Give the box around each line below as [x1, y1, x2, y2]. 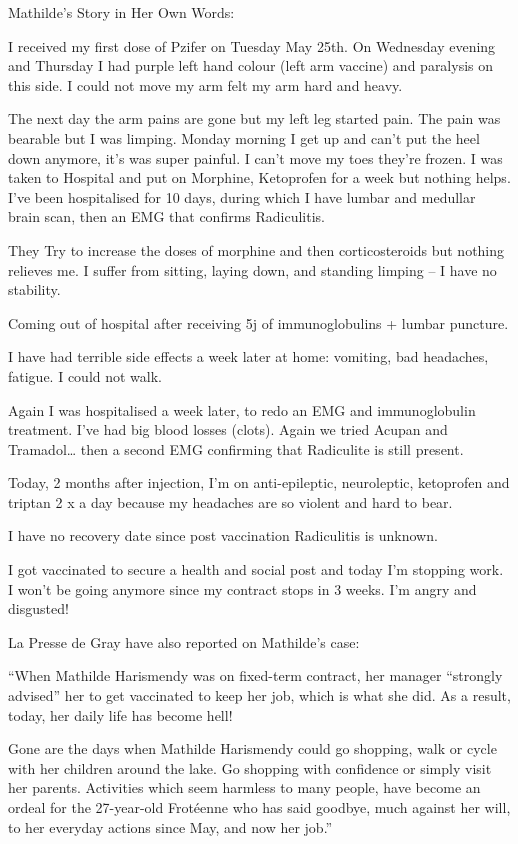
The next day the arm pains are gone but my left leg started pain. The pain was [8, 108, 501, 129]
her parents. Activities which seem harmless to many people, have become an [8, 777, 481, 798]
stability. [8, 279, 61, 300]
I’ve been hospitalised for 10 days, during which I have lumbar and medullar [8, 186, 476, 207]
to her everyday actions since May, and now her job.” [8, 816, 333, 837]
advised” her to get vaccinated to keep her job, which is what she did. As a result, [8, 685, 511, 706]
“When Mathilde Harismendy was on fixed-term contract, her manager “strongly [8, 665, 503, 686]
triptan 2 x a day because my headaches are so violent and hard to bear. [8, 491, 453, 512]
